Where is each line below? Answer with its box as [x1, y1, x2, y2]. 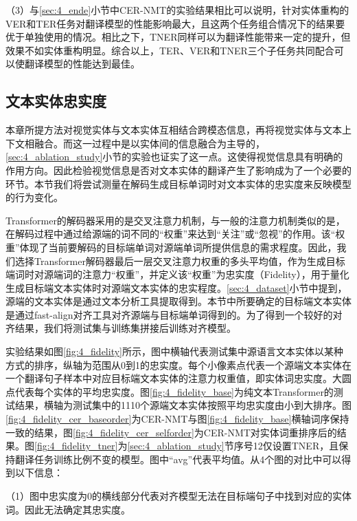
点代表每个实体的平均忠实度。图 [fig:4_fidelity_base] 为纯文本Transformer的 [5, 384, 334, 398]
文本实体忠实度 [5, 90, 106, 111]
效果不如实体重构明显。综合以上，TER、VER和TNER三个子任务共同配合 [5, 43, 334, 57]
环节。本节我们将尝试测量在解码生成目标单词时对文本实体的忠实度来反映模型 [5, 176, 352, 191]
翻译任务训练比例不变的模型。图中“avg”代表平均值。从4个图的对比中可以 [14, 451, 342, 466]
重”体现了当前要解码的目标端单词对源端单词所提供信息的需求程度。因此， [5, 240, 337, 254]
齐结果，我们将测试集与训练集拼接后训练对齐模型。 [5, 321, 236, 335]
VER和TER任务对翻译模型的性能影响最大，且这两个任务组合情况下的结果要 [5, 16, 345, 30]
